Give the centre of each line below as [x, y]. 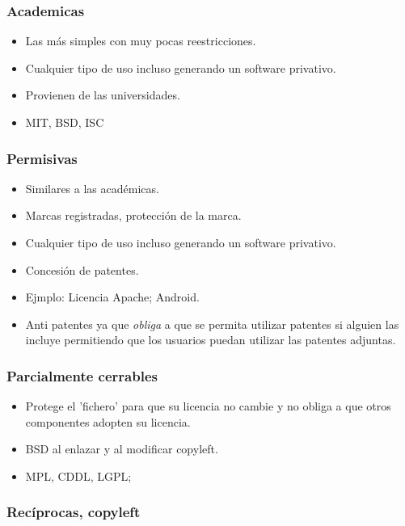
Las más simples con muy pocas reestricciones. [141, 41]
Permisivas [42, 158]
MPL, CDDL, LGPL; [78, 476]
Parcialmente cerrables [82, 375]
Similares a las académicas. [92, 188]
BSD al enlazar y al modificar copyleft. [122, 449]
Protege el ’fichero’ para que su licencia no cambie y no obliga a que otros [208, 406]
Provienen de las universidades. [103, 95]
